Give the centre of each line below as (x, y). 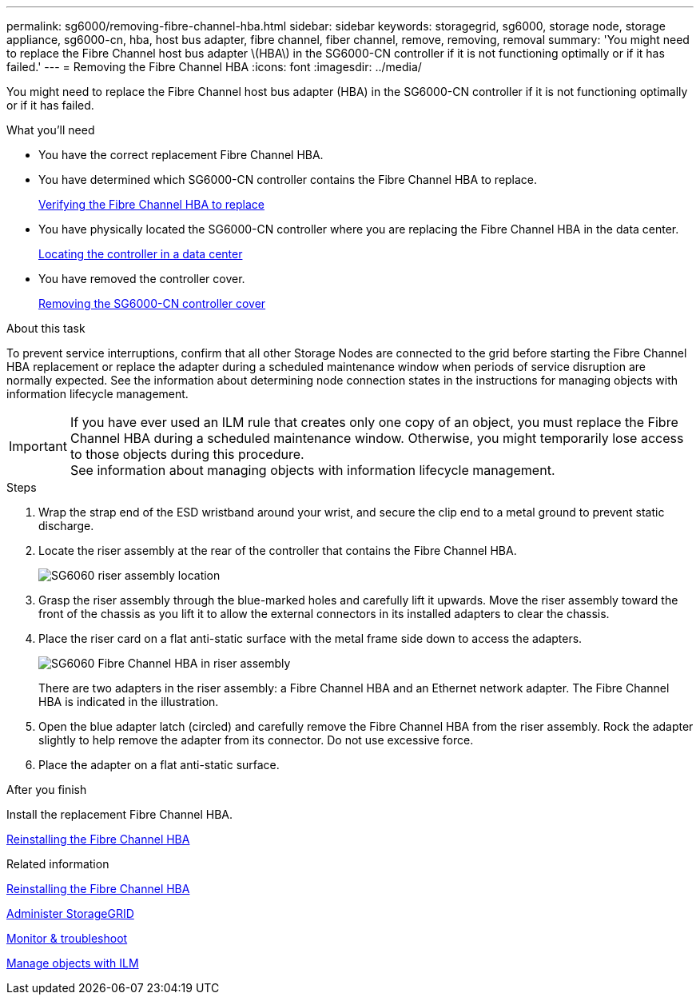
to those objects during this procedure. (187, 454)
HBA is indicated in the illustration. (129, 702)
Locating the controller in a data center (141, 254)
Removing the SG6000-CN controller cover (152, 303)
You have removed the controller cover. (142, 279)
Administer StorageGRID (70, 913)
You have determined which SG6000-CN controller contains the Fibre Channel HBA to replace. (288, 179)
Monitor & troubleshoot (67, 938)
